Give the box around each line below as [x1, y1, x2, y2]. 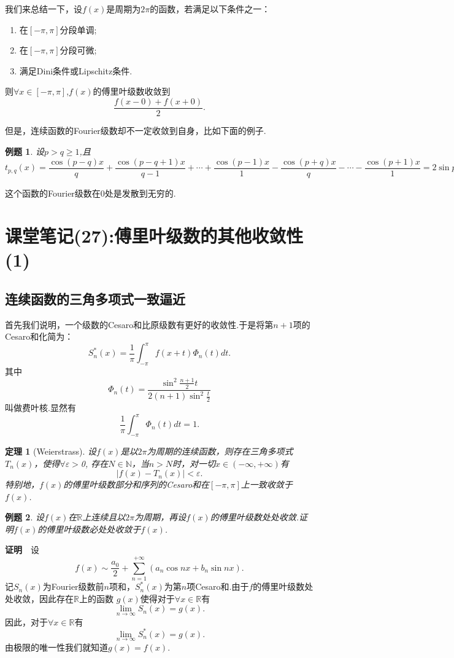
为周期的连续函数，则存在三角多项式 [147, 444, 293, 457]
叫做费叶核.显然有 [5, 401, 76, 414]
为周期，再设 [134, 511, 187, 523]
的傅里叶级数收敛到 [93, 85, 171, 98]
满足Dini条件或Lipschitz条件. [19, 64, 133, 77]
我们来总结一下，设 [5, 2, 82, 15]
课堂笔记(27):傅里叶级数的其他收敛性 [5, 223, 304, 248]
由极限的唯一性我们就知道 [5, 640, 108, 653]
